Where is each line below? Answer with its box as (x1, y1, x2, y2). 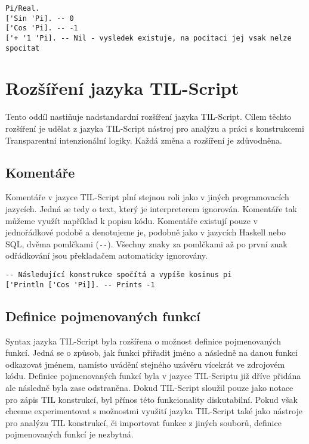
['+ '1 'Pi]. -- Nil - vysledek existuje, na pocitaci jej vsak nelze (5, 33, 292, 42)
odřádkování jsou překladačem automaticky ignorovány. (5, 249, 208, 262)
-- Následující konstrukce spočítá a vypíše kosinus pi (5, 271, 232, 280)
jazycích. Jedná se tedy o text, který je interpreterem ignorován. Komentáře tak (5, 202, 297, 215)
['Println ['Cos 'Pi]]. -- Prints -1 (5, 280, 155, 289)
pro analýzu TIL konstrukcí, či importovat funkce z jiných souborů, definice (5, 416, 282, 429)
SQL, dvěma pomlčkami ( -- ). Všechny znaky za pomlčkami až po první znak (5, 237, 288, 250)
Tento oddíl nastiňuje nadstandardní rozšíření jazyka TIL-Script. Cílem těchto (5, 110, 292, 123)
